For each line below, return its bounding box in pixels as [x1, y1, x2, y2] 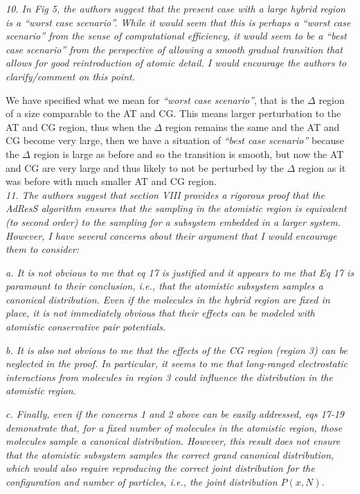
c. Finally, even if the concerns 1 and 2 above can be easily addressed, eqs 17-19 [6, 407, 345, 421]
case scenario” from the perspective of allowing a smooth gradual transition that [6, 42, 343, 56]
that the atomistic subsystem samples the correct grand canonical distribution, [6, 447, 334, 461]
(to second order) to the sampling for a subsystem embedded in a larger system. [6, 214, 341, 229]
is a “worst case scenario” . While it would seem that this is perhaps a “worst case [6, 15, 351, 29]
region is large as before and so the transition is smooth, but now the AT [33, 146, 344, 161]
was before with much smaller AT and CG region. [6, 174, 217, 188]
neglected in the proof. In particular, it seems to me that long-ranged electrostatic [6, 356, 348, 371]
